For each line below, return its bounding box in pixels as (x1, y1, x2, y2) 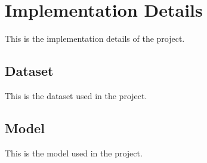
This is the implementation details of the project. (5, 32, 185, 45)
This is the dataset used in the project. (5, 89, 147, 102)
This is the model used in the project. (5, 146, 143, 159)
